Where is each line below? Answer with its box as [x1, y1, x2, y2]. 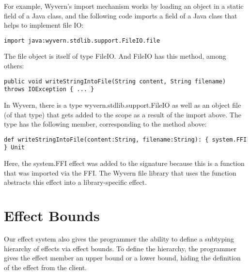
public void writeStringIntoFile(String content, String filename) [4, 78, 226, 85]
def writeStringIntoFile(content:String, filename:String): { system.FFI [4, 136, 247, 143]
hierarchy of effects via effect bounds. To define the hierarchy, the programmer [4, 243, 236, 253]
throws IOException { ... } [4, 86, 94, 93]
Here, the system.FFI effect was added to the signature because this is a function [4, 158, 245, 168]
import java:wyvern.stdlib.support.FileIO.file [4, 37, 160, 44]
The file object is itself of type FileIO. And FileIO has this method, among [4, 51, 226, 61]
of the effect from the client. [4, 262, 87, 272]
